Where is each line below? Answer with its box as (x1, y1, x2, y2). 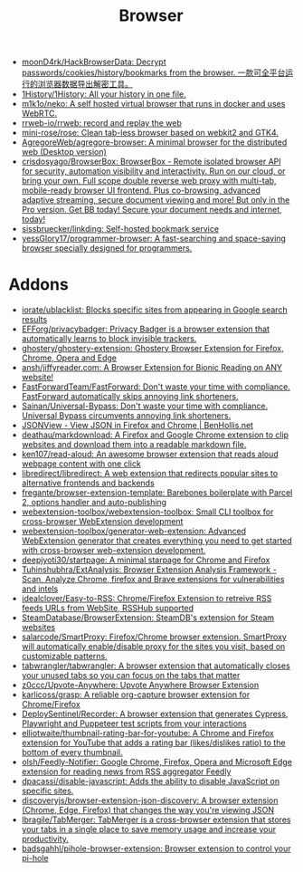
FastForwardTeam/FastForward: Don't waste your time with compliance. (21, 381, 291, 392)
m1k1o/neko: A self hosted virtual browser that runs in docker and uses (21, 99, 286, 110)
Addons (8, 274, 69, 295)
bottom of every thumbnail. (21, 747, 123, 758)
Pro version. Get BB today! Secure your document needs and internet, (21, 205, 282, 216)
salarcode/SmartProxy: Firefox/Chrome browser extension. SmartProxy (21, 631, 287, 643)
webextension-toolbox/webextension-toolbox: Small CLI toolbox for (21, 506, 274, 517)
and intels (21, 583, 59, 594)
